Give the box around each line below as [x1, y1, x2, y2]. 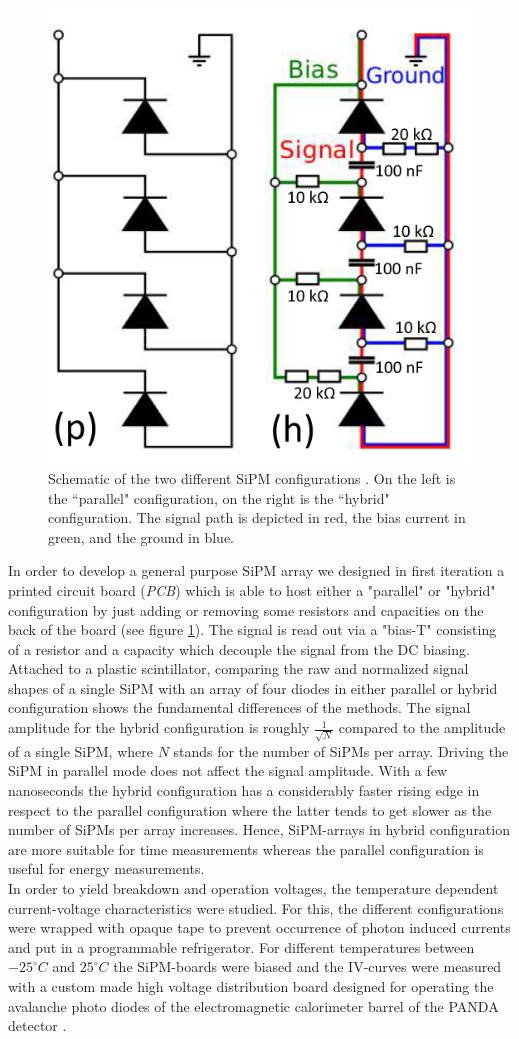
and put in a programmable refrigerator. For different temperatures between [8, 936, 475, 957]
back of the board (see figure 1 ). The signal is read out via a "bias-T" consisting [8, 619, 497, 640]
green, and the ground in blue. [48, 526, 235, 547]
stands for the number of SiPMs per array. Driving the [173, 740, 509, 761]
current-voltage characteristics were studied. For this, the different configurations [8, 897, 504, 918]
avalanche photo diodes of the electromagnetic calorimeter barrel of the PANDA [8, 995, 499, 1016]
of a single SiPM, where [8, 740, 153, 761]
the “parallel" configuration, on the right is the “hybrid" [48, 487, 390, 508]
